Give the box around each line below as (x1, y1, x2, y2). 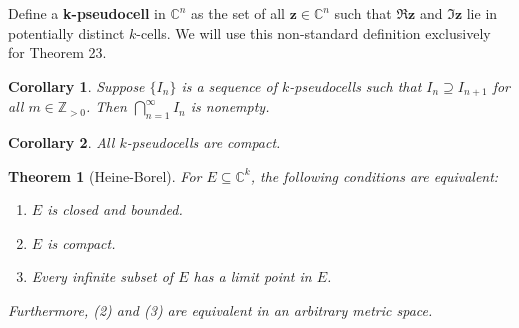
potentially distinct (8, 22, 125, 43)
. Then (86, 96, 127, 117)
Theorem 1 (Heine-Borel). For (8, 165, 202, 186)
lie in (466, 3, 498, 23)
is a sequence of (181, 75, 277, 96)
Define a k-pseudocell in (8, 3, 166, 23)
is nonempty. (190, 96, 270, 117)
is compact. (47, 232, 116, 253)
